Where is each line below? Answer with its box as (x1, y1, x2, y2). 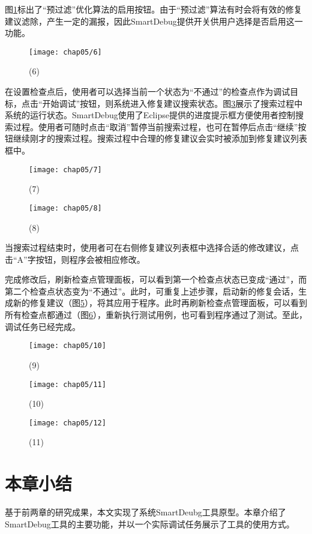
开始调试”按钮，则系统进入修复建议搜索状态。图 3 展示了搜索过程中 (42, 97, 303, 109)
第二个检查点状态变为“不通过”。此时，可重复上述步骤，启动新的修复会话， (5, 284, 299, 297)
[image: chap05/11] (29, 380, 106, 389)
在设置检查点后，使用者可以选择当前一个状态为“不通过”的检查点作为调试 (5, 85, 290, 98)
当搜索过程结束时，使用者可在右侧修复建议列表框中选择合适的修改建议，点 (5, 241, 299, 254)
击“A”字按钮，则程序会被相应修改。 (5, 253, 145, 265)
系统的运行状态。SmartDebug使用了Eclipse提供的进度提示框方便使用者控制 (5, 109, 295, 121)
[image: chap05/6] (29, 47, 102, 56)
